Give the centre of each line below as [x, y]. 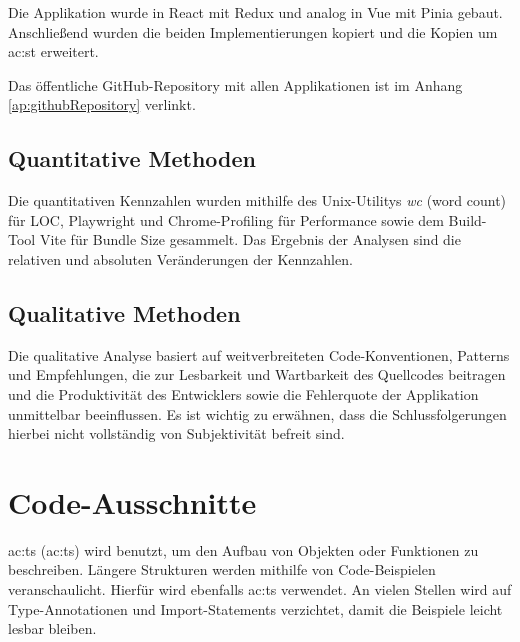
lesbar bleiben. [52, 628]
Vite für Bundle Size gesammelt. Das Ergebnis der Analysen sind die [250, 239]
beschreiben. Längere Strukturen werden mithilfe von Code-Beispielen [222, 569]
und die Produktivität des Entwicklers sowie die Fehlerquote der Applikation [243, 393]
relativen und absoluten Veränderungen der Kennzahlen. [180, 258]
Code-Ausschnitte [132, 501]
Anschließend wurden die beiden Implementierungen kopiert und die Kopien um [253, 31]
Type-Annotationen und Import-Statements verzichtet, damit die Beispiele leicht [255, 608]
